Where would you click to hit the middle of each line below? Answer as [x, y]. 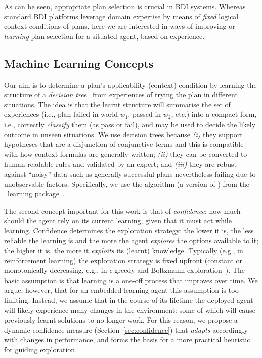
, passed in [145, 114]
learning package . [36, 194]
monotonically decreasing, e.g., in [56, 270]
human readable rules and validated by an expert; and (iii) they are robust [120, 164]
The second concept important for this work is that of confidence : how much [122, 210]
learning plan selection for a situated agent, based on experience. [104, 36]
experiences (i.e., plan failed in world [61, 114]
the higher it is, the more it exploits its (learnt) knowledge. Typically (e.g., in [124, 250]
